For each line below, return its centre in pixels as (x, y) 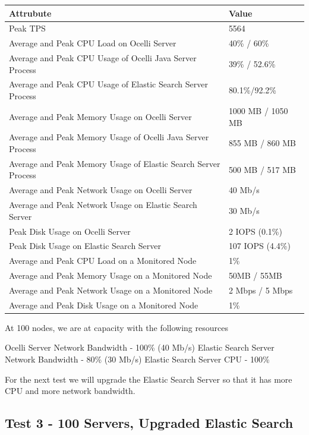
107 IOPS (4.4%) (259, 246)
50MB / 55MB (255, 275)
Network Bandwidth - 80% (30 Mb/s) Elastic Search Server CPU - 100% (137, 359)
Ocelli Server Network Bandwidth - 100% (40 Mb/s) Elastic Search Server (140, 347)
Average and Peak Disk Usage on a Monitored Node (104, 305)
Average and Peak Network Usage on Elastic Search (103, 205)
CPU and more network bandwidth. (70, 391)
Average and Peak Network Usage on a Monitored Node (111, 290)
